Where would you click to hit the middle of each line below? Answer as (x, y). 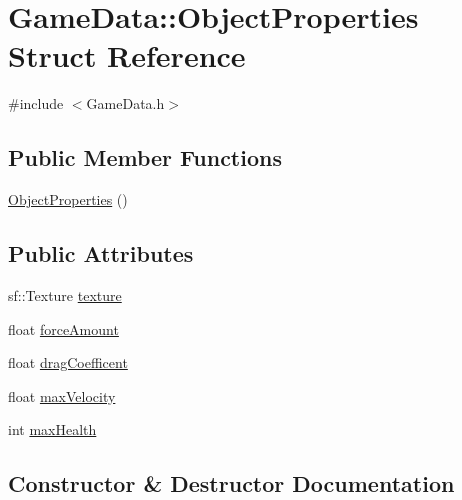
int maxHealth (52, 429)
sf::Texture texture (65, 294)
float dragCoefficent (68, 362)
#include (36, 103)
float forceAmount (63, 328)
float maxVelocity (62, 395)
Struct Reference (127, 55)
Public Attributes (101, 253)
